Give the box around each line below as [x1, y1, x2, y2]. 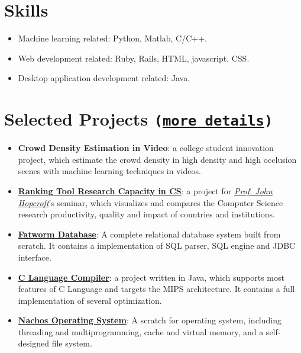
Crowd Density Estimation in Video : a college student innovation [18, 142, 274, 154]
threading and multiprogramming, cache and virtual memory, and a [18, 325, 264, 338]
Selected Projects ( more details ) [4, 107, 273, 131]
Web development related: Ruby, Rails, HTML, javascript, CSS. [18, 52, 250, 64]
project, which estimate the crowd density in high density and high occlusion [18, 153, 297, 165]
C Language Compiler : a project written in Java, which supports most [18, 271, 284, 283]
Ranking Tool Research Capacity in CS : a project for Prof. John [18, 184, 273, 197]
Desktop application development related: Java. [18, 72, 190, 84]
